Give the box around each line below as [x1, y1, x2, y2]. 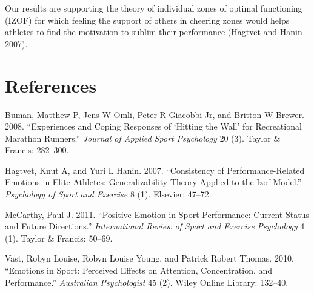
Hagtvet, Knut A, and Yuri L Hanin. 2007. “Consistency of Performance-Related [5, 163, 305, 176]
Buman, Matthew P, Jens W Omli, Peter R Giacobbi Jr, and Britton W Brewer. [5, 108, 304, 120]
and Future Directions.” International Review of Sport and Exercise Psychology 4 [5, 220, 305, 232]
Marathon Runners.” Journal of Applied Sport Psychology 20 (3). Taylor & [5, 131, 281, 144]
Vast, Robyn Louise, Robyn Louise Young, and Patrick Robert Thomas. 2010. [5, 252, 294, 265]
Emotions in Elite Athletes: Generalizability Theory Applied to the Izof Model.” [5, 176, 302, 188]
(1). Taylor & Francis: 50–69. [5, 231, 113, 244]
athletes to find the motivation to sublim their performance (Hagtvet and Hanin [5, 25, 302, 38]
